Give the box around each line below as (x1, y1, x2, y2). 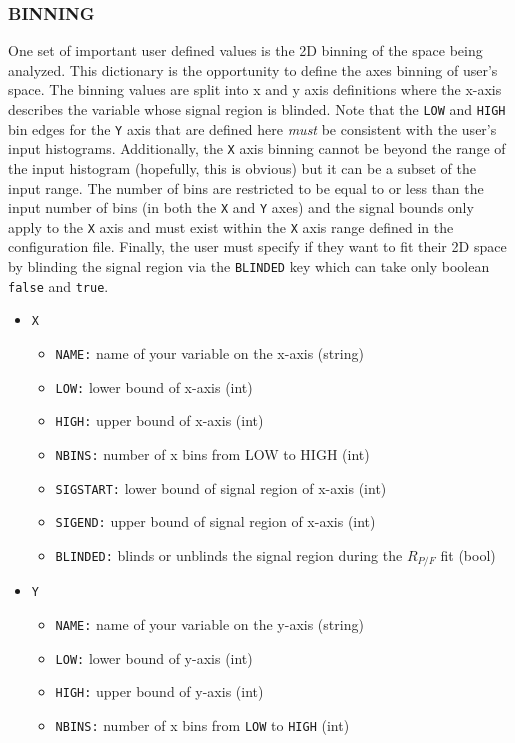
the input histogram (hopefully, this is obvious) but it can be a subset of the (8, 157, 476, 178)
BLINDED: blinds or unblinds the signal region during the (55, 544, 403, 565)
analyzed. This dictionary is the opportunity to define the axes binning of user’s (8, 59, 498, 80)
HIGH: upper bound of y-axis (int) (55, 681, 264, 702)
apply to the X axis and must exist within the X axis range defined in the (8, 216, 454, 237)
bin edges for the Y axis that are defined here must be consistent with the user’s (8, 118, 497, 139)
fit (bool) (440, 544, 496, 565)
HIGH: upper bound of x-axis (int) (55, 410, 264, 431)
